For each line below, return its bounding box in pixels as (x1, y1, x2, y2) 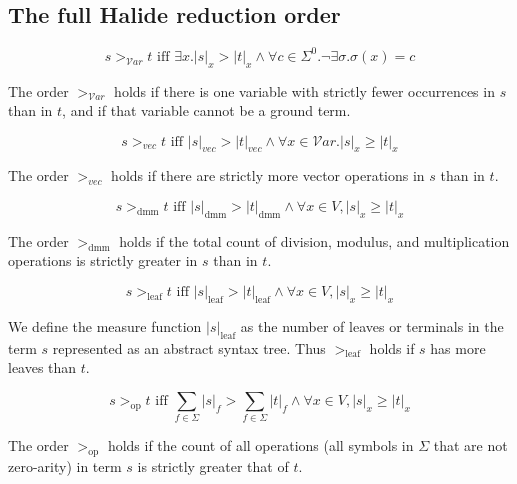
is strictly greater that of (137, 455, 289, 476)
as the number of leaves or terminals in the (240, 315, 504, 336)
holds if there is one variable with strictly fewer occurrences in (114, 80, 495, 101)
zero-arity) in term (8, 455, 122, 476)
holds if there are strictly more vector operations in (111, 165, 425, 186)
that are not (433, 435, 508, 456)
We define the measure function (8, 315, 202, 336)
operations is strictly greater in (8, 250, 198, 271)
